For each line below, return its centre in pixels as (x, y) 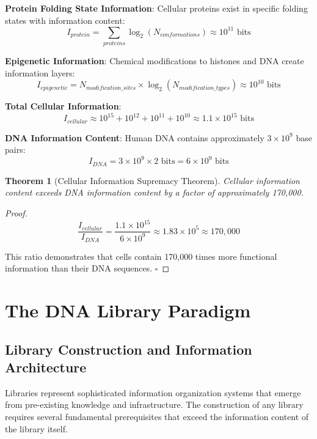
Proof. (16, 213)
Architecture (46, 367)
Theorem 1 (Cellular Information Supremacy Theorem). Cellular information (152, 180)
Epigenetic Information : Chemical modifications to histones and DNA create (155, 61)
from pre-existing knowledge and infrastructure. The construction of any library (154, 404)
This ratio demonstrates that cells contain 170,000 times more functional (141, 256)
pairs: (15, 149)
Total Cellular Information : (63, 106)
